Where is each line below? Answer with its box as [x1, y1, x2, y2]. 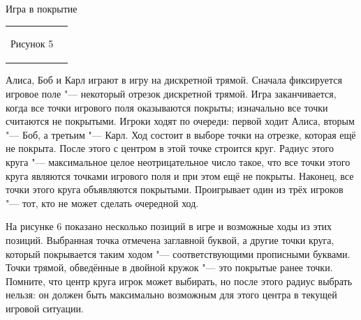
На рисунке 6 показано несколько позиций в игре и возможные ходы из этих [6, 219, 332, 234]
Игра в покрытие [6, 1, 78, 15]
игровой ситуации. [6, 300, 84, 315]
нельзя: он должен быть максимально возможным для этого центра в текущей [6, 287, 337, 302]
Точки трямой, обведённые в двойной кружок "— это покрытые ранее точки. [6, 260, 333, 275]
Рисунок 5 [10, 36, 54, 51]
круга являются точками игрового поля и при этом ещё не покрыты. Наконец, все [6, 168, 354, 183]
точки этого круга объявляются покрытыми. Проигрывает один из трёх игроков [6, 182, 344, 197]
